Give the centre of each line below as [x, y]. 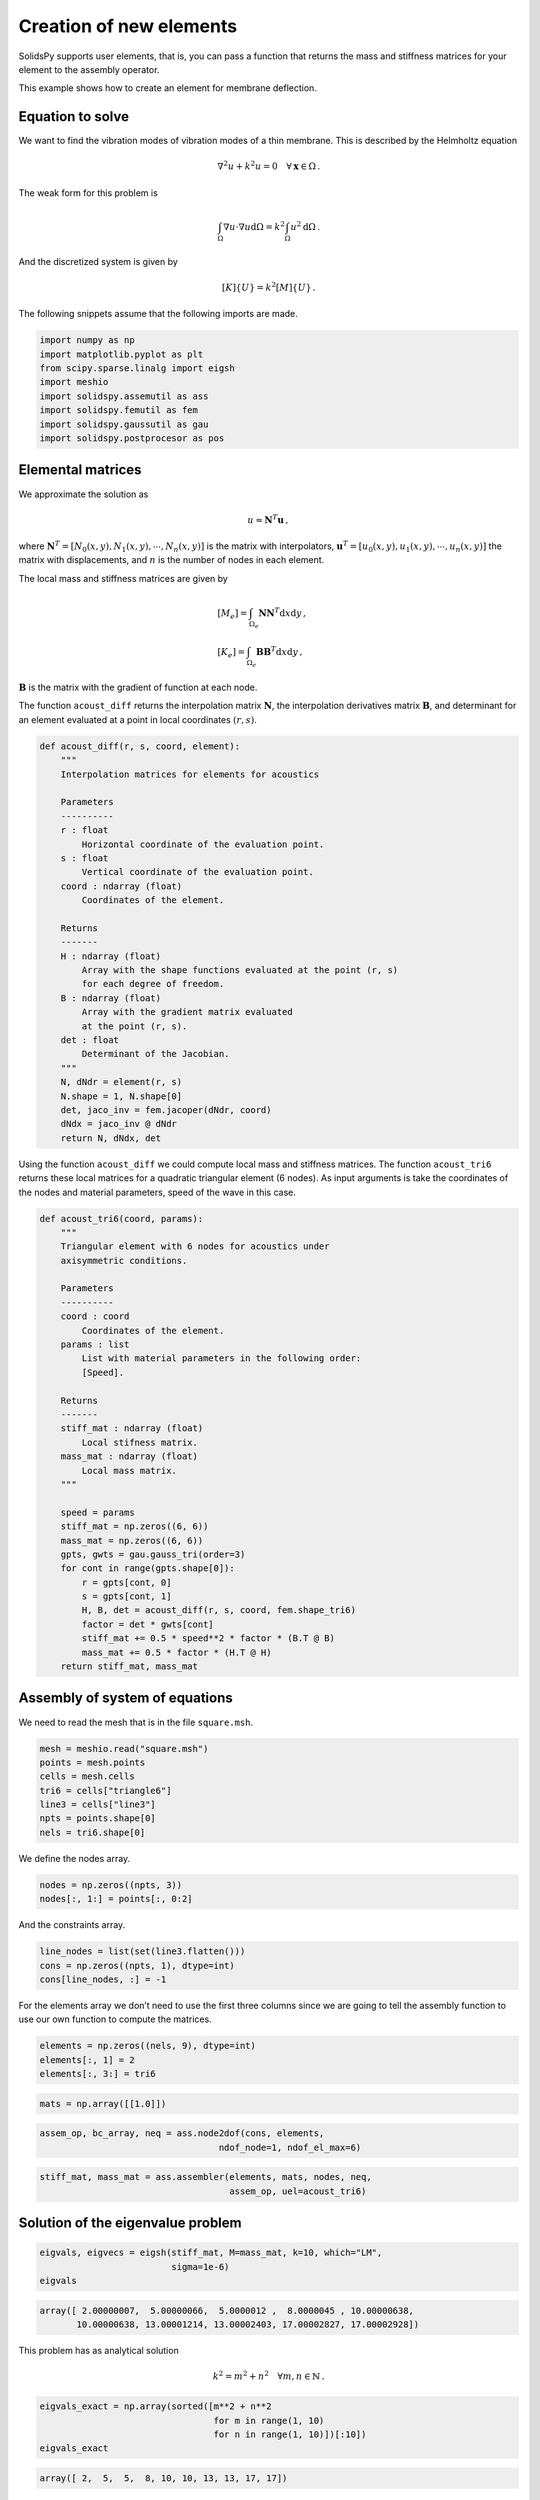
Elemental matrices [80, 470]
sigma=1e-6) [200, 2266]
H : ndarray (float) [111, 956]
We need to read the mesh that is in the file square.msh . [136, 1722]
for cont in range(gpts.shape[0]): [147, 1568]
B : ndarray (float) [111, 998]
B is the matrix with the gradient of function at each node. [138, 687]
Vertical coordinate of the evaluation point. [197, 872]
